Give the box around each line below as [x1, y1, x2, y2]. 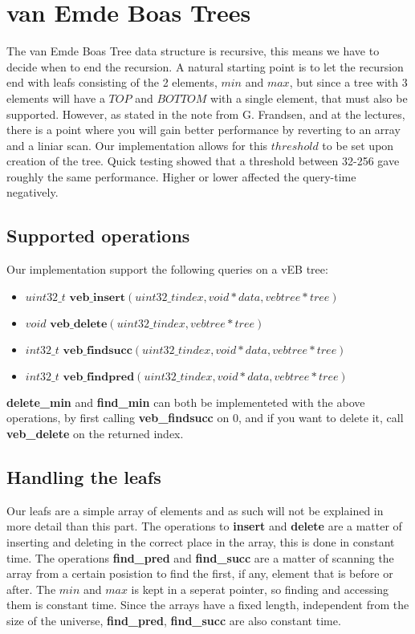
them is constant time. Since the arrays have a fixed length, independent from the [6, 596, 409, 613]
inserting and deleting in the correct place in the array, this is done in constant [6, 534, 395, 551]
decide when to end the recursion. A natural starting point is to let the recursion [6, 58, 404, 75]
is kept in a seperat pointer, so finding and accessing [131, 580, 389, 597]
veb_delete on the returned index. [6, 425, 184, 442]
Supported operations [6, 223, 190, 248]
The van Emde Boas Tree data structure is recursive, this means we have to [6, 43, 380, 59]
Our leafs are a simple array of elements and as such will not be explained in [6, 502, 384, 518]
